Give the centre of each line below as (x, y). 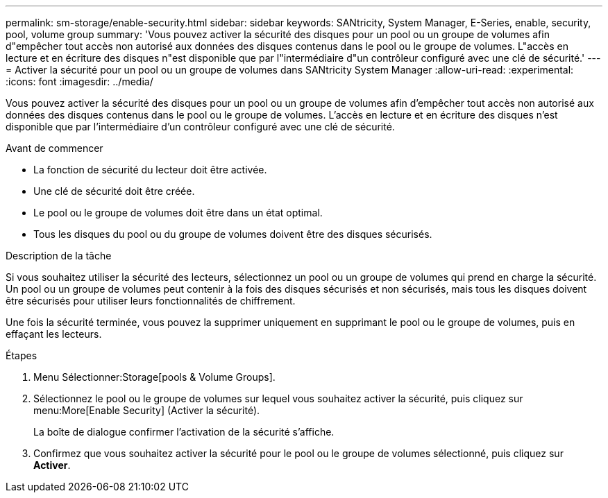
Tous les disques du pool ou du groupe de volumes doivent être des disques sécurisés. (233, 234)
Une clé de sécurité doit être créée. (114, 191)
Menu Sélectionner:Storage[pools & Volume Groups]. (154, 377)
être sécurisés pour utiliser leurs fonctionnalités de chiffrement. (151, 301)
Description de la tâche (59, 256)
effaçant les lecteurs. (54, 334)
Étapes (22, 355)
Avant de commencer (54, 148)
